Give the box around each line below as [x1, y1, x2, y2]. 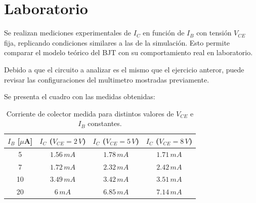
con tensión [196, 27, 232, 38]
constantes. [88, 118, 122, 129]
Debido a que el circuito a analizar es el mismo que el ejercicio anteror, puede [4, 64, 244, 74]
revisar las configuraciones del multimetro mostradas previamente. [4, 74, 209, 85]
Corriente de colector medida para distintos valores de [6, 108, 174, 118]
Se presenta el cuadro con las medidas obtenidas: [4, 91, 155, 102]
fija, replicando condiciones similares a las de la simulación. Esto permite [4, 37, 230, 48]
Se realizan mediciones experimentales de [4, 27, 132, 38]
